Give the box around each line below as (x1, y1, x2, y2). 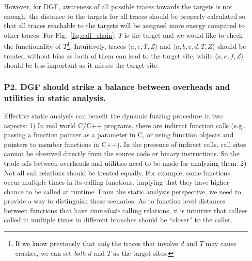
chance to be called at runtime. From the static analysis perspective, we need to (4, 186, 241, 196)
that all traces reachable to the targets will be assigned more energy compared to (4, 20, 245, 30)
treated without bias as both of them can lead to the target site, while (4, 50, 213, 60)
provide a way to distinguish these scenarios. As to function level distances (4, 196, 225, 206)
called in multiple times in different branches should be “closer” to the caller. (4, 215, 233, 225)
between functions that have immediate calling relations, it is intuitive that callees (4, 205, 248, 215)
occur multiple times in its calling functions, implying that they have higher (4, 177, 229, 187)
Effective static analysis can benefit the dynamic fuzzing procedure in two (4, 110, 223, 120)
